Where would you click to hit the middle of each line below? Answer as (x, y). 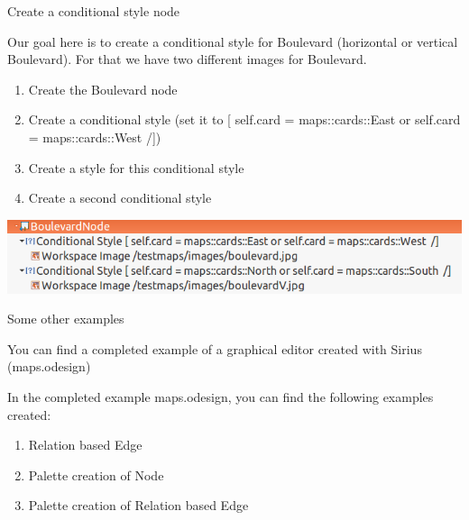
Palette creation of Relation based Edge (138, 505)
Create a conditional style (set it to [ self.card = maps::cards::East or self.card (244, 119)
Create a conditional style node (94, 11)
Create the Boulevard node (103, 89)
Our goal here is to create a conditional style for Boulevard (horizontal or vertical (233, 41)
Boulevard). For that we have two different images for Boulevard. (187, 59)
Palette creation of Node (96, 474)
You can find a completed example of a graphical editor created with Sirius (215, 348)
